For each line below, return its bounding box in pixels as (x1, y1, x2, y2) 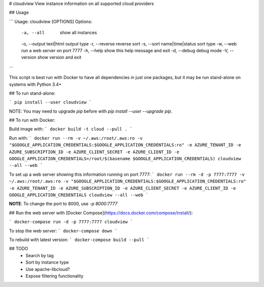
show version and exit (37, 54, 82, 61)
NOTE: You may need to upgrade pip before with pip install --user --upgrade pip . (9, 108, 173, 114)
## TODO (9, 246, 28, 251)
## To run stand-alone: (9, 90, 56, 96)
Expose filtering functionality (25, 273, 84, 279)
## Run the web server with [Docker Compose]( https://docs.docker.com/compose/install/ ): (9, 210, 193, 216)
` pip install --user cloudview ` (9, 100, 92, 105)
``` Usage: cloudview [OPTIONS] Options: (9, 19, 92, 24)
